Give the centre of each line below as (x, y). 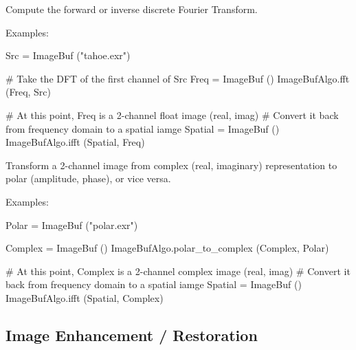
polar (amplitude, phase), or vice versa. (88, 178)
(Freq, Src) (29, 92)
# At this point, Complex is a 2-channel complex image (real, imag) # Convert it (178, 271)
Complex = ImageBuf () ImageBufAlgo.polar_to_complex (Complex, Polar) (167, 248)
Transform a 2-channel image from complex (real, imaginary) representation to (171, 165)
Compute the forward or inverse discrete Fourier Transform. (132, 9)
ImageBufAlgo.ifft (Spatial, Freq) (75, 142)
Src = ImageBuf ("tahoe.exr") (68, 55)
